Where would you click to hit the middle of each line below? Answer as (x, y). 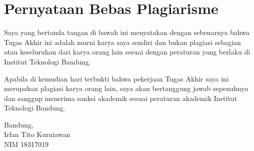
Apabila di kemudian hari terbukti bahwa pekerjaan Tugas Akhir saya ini (116, 78)
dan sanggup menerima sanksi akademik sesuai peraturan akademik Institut (121, 98)
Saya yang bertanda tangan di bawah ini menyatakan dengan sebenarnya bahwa (127, 32)
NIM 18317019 (26, 144)
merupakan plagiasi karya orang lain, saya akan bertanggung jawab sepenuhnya (126, 88)
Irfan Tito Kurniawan (37, 134)
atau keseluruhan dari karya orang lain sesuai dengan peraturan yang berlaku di (127, 52)
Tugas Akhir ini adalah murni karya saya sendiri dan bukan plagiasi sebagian (122, 42)
